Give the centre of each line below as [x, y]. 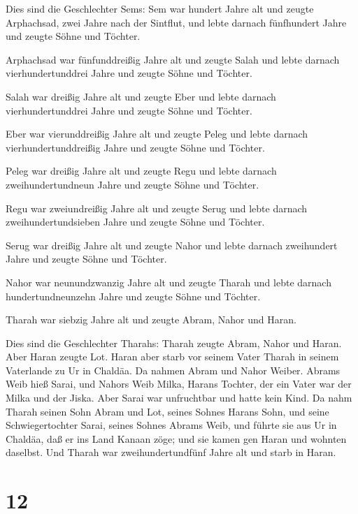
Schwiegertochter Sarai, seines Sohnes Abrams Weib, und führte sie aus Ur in [171, 425]
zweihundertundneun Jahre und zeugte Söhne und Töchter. [133, 184]
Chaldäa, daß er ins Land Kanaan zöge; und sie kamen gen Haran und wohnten [176, 438]
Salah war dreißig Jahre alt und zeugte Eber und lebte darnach [141, 96]
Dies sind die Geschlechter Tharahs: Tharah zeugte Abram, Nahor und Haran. [174, 343]
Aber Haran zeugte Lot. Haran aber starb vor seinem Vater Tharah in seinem [172, 357]
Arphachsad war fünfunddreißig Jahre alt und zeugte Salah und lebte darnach [173, 59]
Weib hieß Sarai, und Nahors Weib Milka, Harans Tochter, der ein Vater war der [179, 384]
